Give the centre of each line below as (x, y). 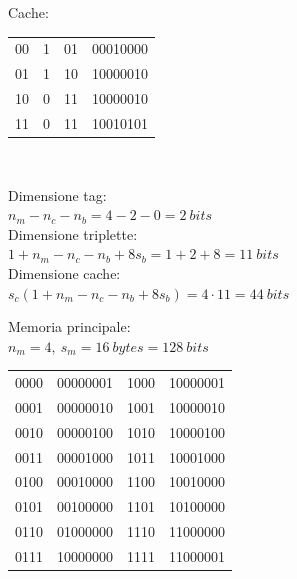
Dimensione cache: (64, 272)
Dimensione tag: (57, 194)
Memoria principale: (69, 326)
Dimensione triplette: (73, 233)
